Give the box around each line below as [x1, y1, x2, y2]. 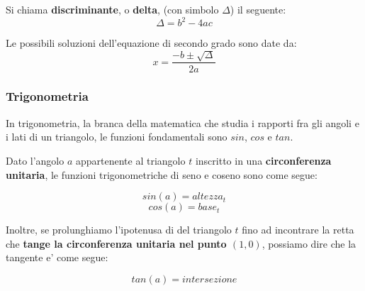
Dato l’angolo [6, 153, 64, 168]
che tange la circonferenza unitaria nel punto [6, 236, 227, 251]
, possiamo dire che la [262, 236, 356, 251]
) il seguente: [230, 2, 286, 16]
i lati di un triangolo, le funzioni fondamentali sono [6, 129, 228, 144]
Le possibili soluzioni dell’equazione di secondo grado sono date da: [6, 35, 297, 50]
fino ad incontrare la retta [242, 222, 354, 237]
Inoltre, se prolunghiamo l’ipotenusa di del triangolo [6, 222, 232, 237]
